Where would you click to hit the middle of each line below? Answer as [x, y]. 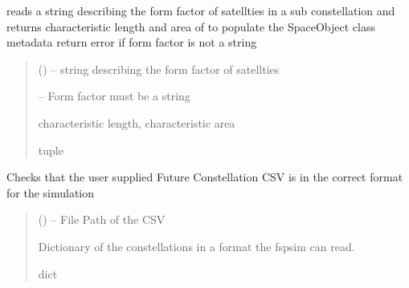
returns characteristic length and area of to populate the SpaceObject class [191, 26]
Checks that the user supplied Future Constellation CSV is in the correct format [205, 177]
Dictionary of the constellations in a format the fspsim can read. [196, 246]
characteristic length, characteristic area [137, 122]
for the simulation [51, 192]
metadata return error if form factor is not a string [132, 42]
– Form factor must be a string [114, 96]
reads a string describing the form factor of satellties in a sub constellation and [201, 10]
